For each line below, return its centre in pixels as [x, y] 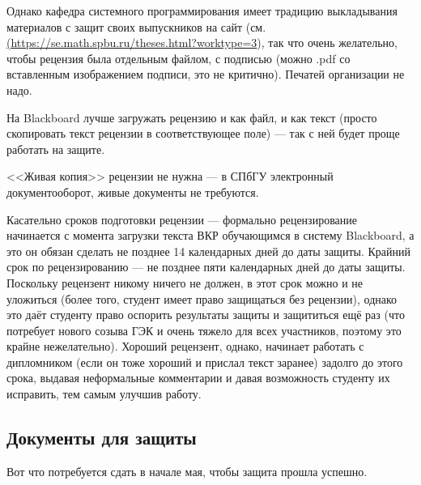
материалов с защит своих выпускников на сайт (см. [136, 26]
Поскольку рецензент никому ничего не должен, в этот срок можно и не [185, 282]
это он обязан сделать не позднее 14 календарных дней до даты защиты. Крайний [208, 251]
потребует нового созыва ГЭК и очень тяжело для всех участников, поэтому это [204, 330]
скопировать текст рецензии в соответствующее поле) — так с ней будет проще [203, 133]
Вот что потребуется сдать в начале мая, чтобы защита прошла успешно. [187, 471]
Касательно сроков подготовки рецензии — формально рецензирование [182, 219]
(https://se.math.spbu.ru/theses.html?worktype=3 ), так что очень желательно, [202, 43]
